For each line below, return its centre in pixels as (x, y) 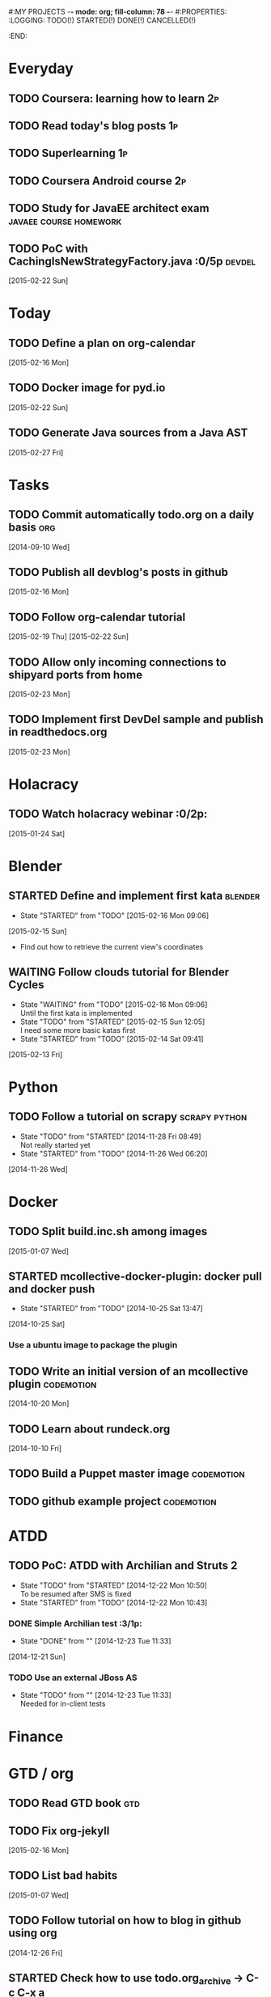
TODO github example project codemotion (112, 1501)
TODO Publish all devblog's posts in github (119, 572)
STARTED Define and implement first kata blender (134, 896)
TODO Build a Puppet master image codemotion (127, 1474)
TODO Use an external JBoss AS (73, 1678)
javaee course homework (65, 221)
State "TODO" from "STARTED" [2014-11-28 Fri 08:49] (110, 1136)
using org (33, 1934)
